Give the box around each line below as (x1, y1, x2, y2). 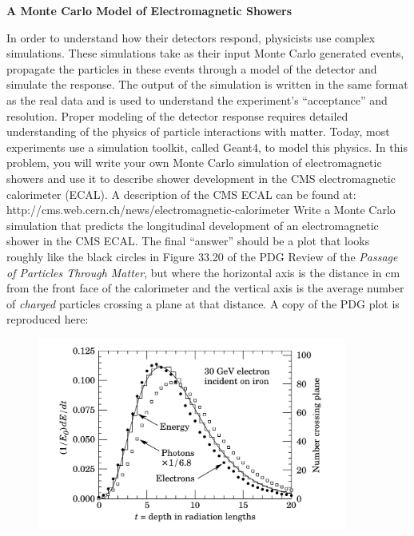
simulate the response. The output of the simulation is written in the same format (6, 76, 408, 93)
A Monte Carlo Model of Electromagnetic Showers (6, 2, 293, 18)
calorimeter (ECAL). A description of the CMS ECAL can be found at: (6, 185, 356, 202)
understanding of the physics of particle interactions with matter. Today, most (6, 123, 390, 140)
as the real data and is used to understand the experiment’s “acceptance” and (6, 91, 388, 108)
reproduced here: (6, 311, 89, 328)
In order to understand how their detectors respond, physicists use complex (6, 29, 376, 46)
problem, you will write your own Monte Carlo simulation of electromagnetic (6, 154, 382, 171)
